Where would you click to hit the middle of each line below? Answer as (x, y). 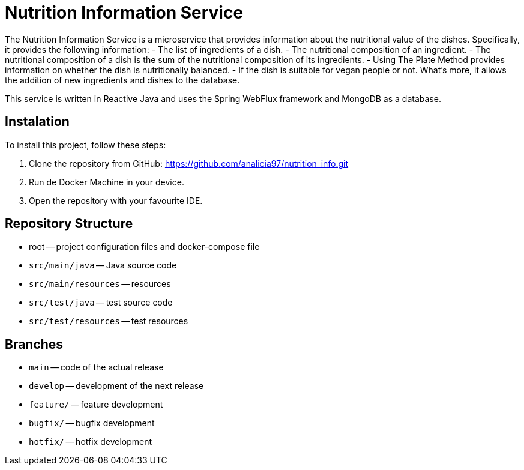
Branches (34, 344)
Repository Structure (69, 224)
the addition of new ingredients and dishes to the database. (122, 80)
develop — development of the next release (116, 386)
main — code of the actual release (96, 367)
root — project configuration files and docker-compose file (144, 247)
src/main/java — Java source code (103, 265)
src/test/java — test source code (101, 303)
